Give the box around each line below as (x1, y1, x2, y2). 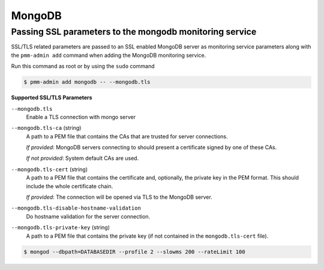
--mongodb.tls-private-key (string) (11, 224, 110, 231)
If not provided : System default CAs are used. (26, 154, 139, 162)
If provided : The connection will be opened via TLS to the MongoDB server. (26, 193, 212, 201)
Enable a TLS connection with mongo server (26, 113, 136, 120)
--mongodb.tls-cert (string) (11, 165, 88, 173)
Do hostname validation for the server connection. (26, 213, 151, 220)
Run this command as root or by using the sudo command (11, 63, 155, 70)
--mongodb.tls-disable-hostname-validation (11, 205, 141, 212)
